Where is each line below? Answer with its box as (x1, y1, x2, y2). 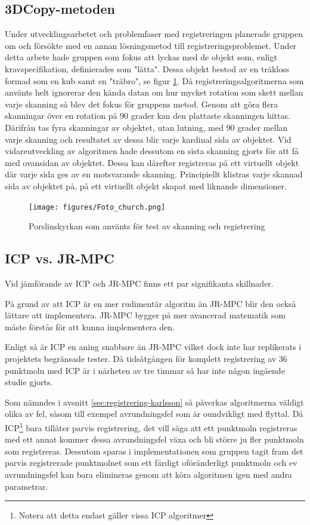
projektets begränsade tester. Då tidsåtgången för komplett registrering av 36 (5, 352, 287, 364)
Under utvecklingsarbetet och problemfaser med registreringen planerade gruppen (5, 27, 303, 40)
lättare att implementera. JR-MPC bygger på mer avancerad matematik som (5, 309, 286, 321)
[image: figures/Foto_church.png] (29, 202, 166, 211)
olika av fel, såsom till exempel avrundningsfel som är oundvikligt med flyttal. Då (5, 407, 303, 420)
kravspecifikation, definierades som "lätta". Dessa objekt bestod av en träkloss (5, 62, 290, 75)
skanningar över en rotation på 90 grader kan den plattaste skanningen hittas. (5, 109, 290, 122)
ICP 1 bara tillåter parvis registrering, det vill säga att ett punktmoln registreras (5, 419, 297, 434)
